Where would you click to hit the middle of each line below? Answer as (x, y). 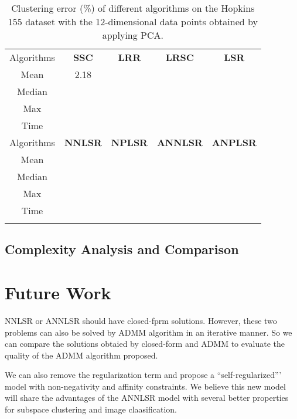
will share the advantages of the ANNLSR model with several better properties (147, 398)
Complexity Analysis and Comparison (122, 249)
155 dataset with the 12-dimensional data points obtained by (133, 21)
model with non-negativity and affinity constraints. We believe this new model (145, 386)
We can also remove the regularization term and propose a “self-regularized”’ (143, 375)
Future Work (58, 292)
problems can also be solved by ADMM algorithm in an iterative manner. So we (148, 332)
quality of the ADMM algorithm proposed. (81, 355)
